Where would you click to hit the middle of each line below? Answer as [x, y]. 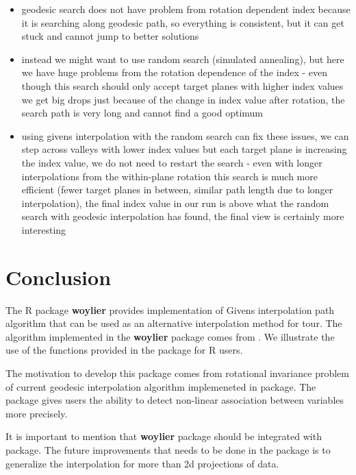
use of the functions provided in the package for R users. [124, 350]
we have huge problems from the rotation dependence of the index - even [175, 72]
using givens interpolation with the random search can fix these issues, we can [185, 135]
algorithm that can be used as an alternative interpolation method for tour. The [174, 323]
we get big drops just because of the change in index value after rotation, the [183, 99]
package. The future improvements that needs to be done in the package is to [168, 449]
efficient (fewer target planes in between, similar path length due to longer [177, 190]
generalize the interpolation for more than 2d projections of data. [142, 463]
